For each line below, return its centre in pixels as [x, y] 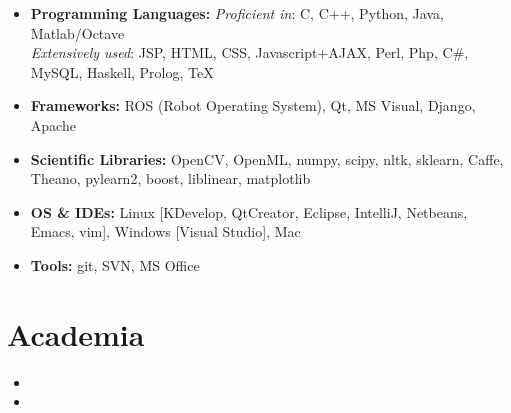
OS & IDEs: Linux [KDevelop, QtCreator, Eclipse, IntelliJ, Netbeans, [249, 211]
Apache [53, 124]
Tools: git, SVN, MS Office [115, 264]
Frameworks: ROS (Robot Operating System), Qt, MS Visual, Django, [253, 105]
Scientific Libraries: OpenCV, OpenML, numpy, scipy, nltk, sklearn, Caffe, [267, 158]
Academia [76, 333]
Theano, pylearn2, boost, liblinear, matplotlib [170, 178]
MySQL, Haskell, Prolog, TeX [122, 71]
